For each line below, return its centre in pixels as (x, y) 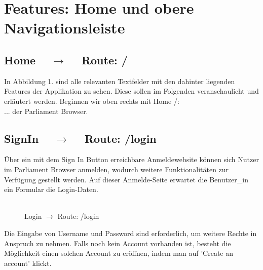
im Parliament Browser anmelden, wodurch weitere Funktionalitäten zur (117, 169)
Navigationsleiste (65, 28)
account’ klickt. (28, 263)
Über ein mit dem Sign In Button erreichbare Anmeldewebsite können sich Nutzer (131, 159)
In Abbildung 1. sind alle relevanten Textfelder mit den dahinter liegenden (120, 81)
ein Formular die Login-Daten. (51, 189)
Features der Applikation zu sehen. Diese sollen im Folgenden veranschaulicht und (131, 91)
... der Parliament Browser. (46, 111)
